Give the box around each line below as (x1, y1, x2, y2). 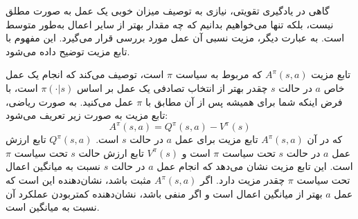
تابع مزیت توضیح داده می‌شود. (6, 44, 130, 58)
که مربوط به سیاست (175, 67, 262, 82)
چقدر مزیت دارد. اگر (200, 173, 285, 187)
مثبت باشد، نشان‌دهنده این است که (6, 173, 152, 187)
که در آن (307, 132, 343, 146)
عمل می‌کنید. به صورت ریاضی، (6, 94, 134, 108)
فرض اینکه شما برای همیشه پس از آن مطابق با (145, 94, 343, 108)
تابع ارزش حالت (78, 145, 144, 160)
